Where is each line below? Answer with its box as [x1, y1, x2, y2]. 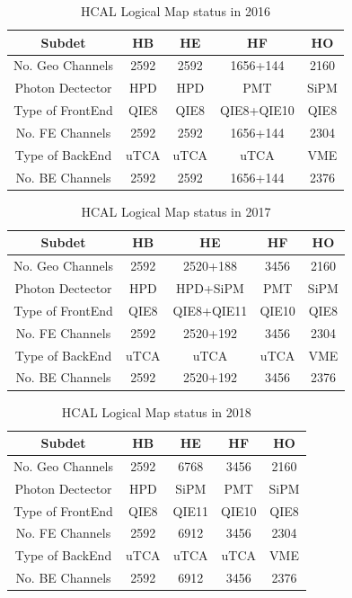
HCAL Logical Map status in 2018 [61, 402, 251, 421]
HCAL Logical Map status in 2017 [81, 201, 271, 220]
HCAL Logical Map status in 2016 [81, 2, 270, 20]
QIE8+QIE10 [220, 101, 295, 120]
